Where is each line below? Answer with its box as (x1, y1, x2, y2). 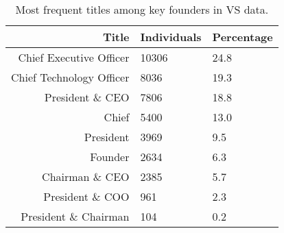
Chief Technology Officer (11, 69, 130, 85)
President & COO (43, 188, 130, 204)
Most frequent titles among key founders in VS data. (15, 1, 269, 17)
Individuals (140, 29, 202, 45)
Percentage (212, 29, 273, 45)
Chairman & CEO (42, 169, 130, 184)
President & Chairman (21, 208, 130, 224)
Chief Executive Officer (18, 49, 130, 65)
